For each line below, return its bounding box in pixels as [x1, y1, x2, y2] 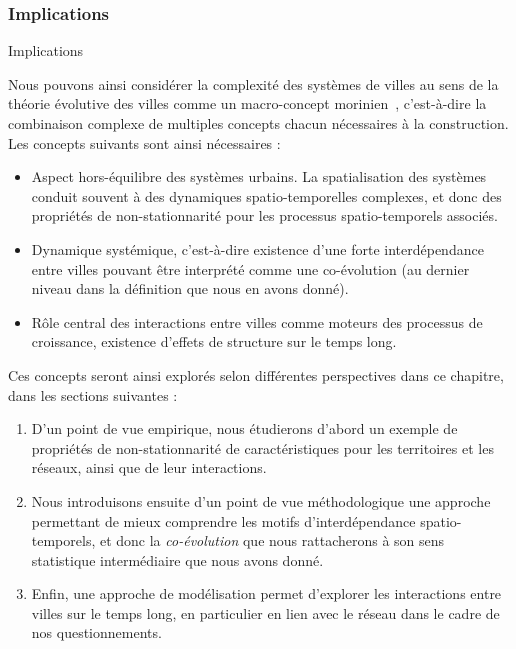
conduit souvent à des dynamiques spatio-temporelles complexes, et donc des [31, 185, 502, 206]
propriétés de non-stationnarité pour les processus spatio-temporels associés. [31, 205, 498, 226]
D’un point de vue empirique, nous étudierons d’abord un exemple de [31, 418, 458, 439]
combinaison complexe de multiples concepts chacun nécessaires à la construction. [8, 113, 509, 133]
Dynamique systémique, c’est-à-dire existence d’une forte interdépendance [31, 238, 484, 259]
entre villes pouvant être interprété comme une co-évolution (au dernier [31, 258, 470, 279]
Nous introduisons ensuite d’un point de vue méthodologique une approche [31, 490, 491, 511]
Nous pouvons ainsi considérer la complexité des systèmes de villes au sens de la [8, 73, 499, 94]
